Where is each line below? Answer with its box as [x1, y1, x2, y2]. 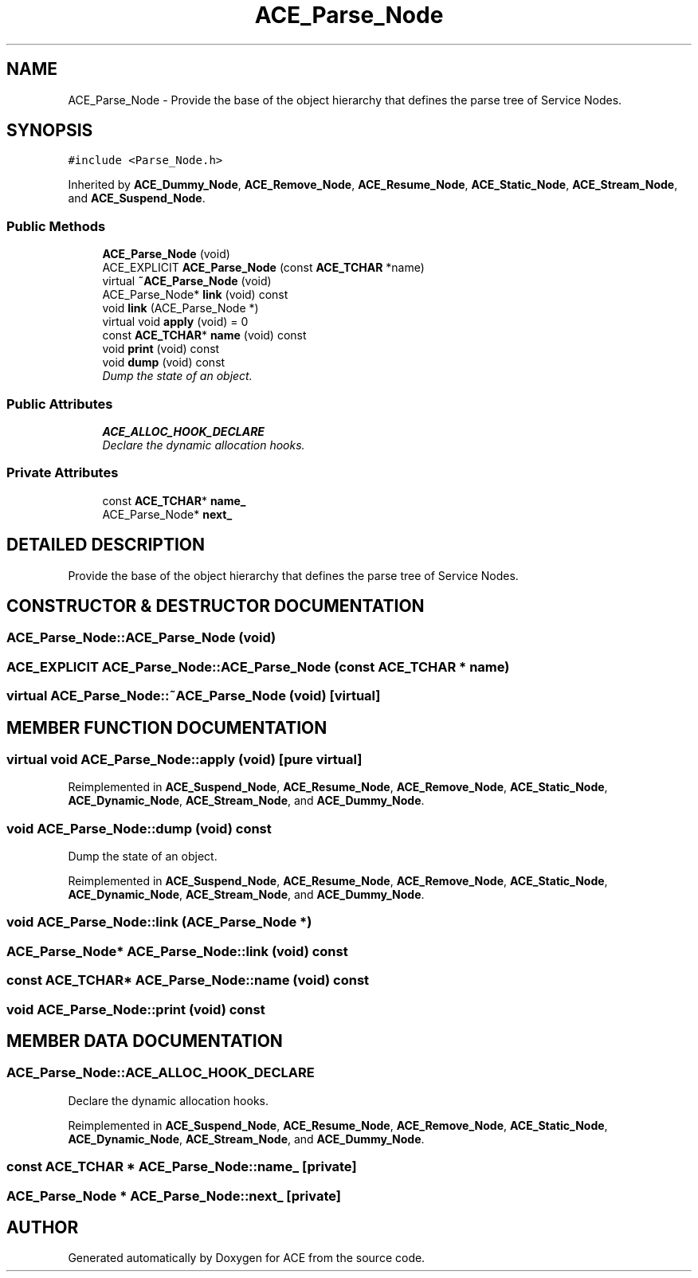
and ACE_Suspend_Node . [68, 191, 206, 206]
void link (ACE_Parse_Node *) [102, 301, 259, 316]
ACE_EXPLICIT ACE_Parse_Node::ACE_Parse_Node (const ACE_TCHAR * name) [6, 658, 510, 675]
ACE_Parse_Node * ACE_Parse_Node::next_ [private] [6, 1187, 341, 1204]
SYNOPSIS [6, 120, 93, 141]
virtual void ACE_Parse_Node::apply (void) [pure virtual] [6, 751, 363, 767]
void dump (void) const [102, 355, 225, 370]
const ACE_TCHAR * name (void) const [102, 328, 307, 343]
